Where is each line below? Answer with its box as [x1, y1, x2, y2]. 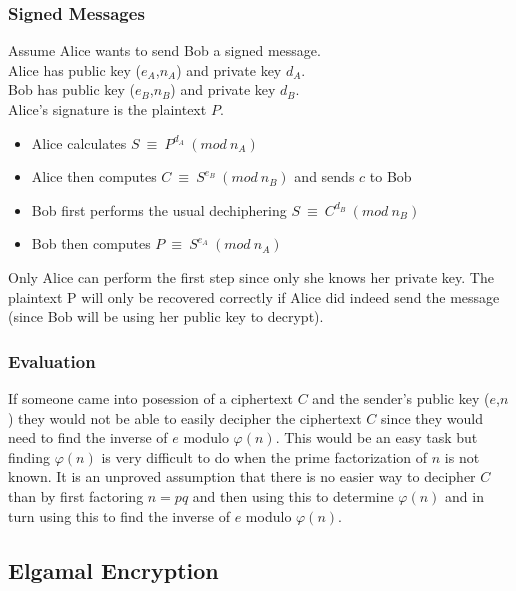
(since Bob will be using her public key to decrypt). [8, 306, 324, 327]
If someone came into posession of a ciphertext [8, 387, 293, 408]
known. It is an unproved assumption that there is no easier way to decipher [8, 466, 476, 487]
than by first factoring [8, 485, 144, 506]
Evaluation [8, 348, 96, 373]
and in [445, 485, 484, 506]
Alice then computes [31, 166, 157, 187]
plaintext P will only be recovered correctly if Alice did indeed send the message [8, 286, 500, 307]
